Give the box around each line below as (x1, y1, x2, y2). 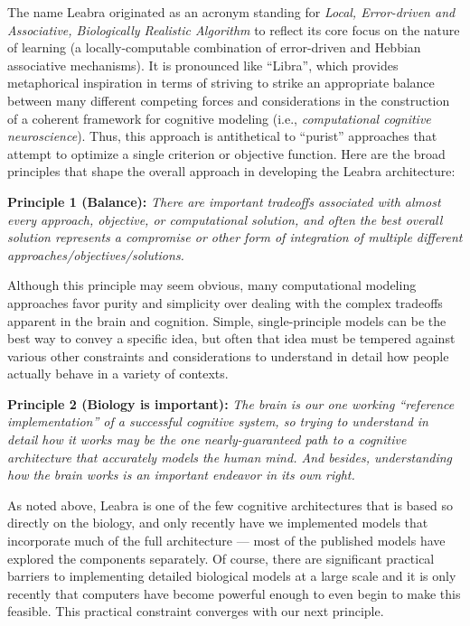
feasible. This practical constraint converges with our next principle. (7, 602, 384, 621)
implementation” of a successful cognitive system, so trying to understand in (7, 412, 428, 431)
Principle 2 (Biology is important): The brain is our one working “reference (7, 394, 455, 413)
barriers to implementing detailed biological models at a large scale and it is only (7, 566, 456, 585)
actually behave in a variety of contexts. (7, 364, 229, 383)
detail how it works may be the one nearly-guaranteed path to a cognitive (7, 430, 407, 449)
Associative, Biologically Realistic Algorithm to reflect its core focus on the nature (7, 20, 460, 39)
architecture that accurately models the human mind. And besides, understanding (7, 447, 453, 466)
